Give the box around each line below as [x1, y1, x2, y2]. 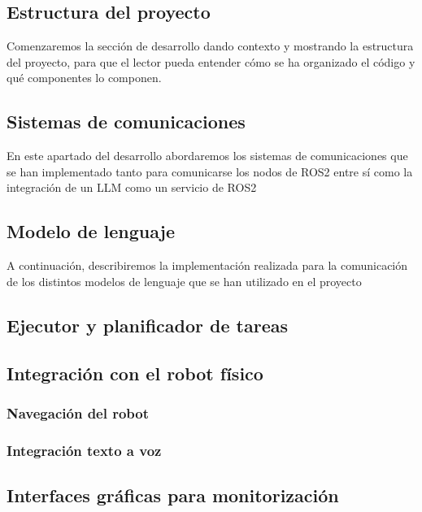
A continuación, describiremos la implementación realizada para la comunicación [7, 257, 408, 274]
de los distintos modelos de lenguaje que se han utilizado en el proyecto [7, 272, 362, 289]
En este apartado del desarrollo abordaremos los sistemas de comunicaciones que [7, 147, 408, 164]
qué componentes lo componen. [7, 69, 162, 86]
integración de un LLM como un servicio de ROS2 [7, 179, 257, 196]
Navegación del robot [7, 402, 150, 423]
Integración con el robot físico [7, 360, 263, 385]
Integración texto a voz [7, 440, 162, 460]
